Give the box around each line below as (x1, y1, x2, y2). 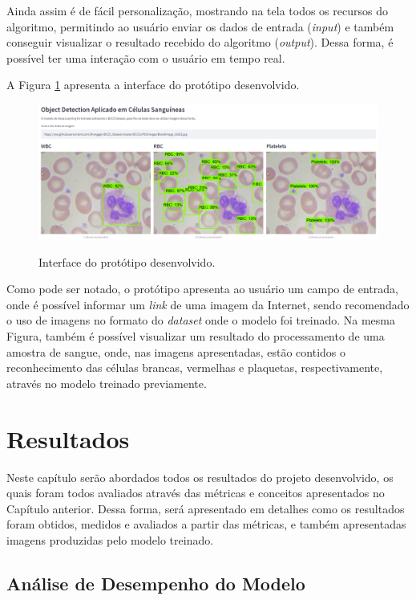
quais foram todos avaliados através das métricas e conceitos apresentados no (6, 484, 385, 501)
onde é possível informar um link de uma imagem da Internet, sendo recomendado (6, 296, 410, 312)
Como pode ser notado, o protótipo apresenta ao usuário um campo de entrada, (6, 280, 398, 297)
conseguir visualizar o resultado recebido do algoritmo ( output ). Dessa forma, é (6, 34, 394, 51)
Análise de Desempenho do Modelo (6, 570, 305, 595)
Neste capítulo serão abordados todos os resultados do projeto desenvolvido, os (6, 468, 394, 485)
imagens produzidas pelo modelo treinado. (6, 531, 214, 548)
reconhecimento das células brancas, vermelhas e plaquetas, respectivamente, (6, 359, 383, 376)
